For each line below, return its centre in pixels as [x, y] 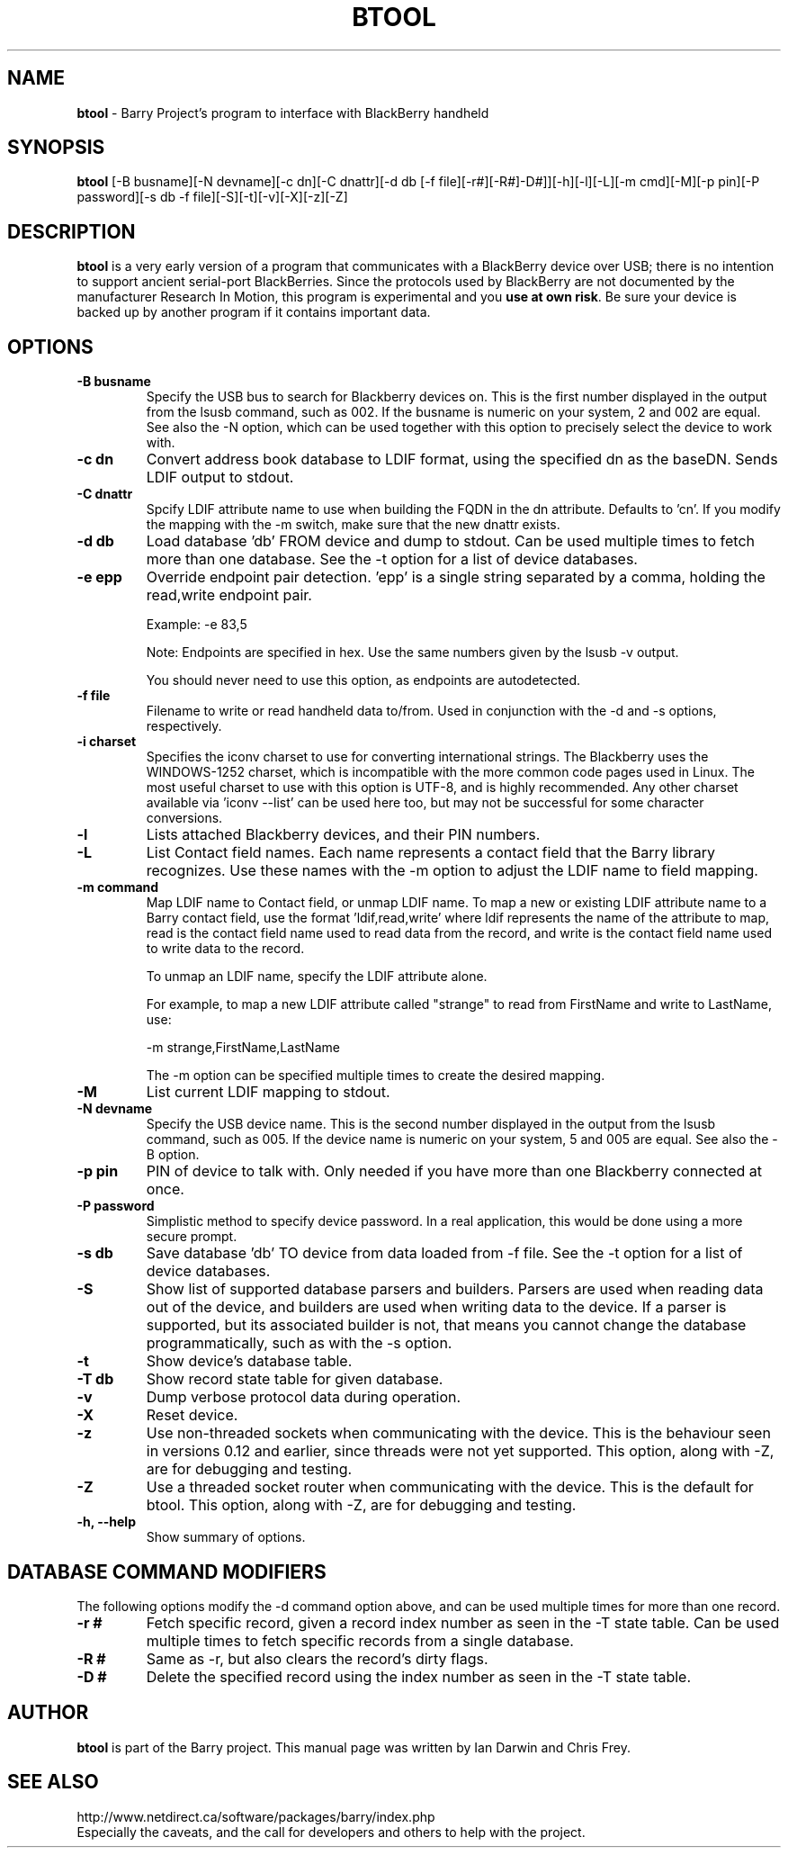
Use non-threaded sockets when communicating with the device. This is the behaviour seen [458, 1433]
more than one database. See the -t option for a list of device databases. [392, 559]
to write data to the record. [225, 949]
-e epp [99, 577]
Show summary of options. [226, 1537]
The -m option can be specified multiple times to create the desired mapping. [376, 1076]
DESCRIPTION [72, 231]
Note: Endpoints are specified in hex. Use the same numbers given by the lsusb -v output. [412, 653]
